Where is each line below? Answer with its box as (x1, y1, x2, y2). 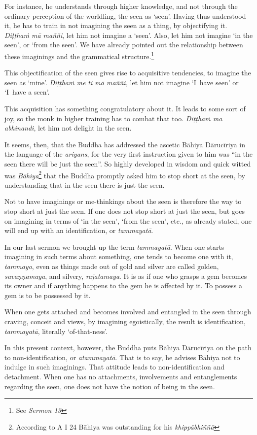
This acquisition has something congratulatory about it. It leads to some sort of (4, 103, 246, 113)
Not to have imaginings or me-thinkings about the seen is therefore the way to (4, 196, 242, 206)
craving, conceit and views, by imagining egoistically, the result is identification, (4, 316, 246, 326)
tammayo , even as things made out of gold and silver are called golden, (4, 261, 219, 271)
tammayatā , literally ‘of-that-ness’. (4, 326, 108, 336)
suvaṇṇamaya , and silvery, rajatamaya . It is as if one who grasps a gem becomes (4, 270, 247, 281)
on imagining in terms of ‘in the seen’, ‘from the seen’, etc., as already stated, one (4, 215, 252, 226)
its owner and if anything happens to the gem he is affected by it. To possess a (4, 280, 242, 291)
